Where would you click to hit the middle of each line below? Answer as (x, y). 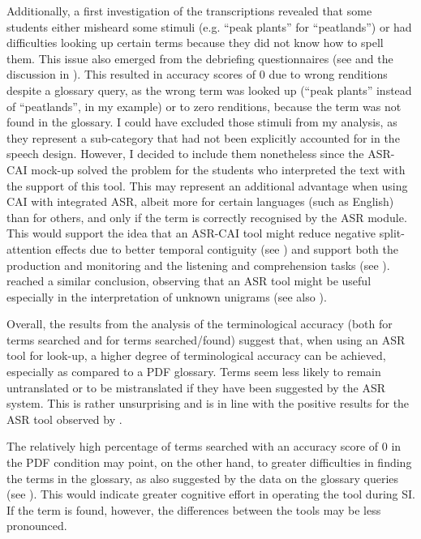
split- (392, 233)
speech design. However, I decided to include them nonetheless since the (185, 154)
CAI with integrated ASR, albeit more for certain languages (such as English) (200, 201)
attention (29, 248)
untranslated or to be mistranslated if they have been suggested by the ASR (196, 387)
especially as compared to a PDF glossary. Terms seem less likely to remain (194, 372)
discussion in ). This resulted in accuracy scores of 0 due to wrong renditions (197, 74)
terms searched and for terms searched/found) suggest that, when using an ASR (206, 339)
